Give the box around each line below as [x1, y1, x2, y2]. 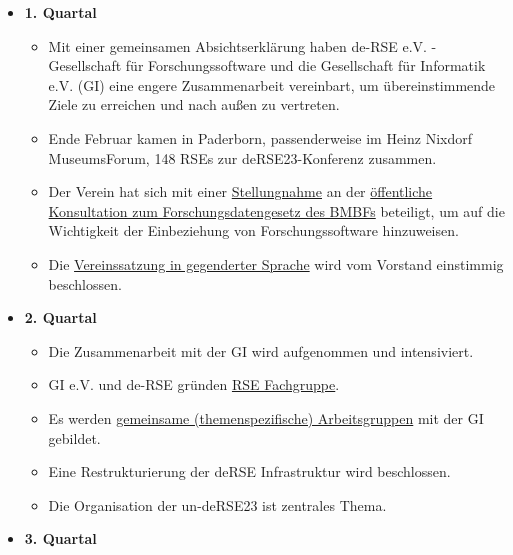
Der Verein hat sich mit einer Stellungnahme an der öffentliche [48, 181, 433, 202]
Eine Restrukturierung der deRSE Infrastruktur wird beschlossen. [48, 461, 451, 482]
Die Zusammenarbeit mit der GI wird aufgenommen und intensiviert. [48, 340, 474, 361]
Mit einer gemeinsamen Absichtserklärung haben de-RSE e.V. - [48, 35, 437, 56]
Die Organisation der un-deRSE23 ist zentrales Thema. [48, 494, 387, 515]
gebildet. [48, 427, 101, 448]
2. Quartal [24, 307, 97, 328]
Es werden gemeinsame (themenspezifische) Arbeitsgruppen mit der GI [48, 407, 484, 428]
